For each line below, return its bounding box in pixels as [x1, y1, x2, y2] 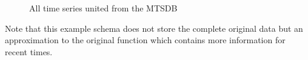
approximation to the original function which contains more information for [5, 34, 286, 46]
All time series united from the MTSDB [29, 2, 178, 14]
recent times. [5, 45, 53, 58]
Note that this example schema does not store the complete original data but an [5, 22, 303, 34]
